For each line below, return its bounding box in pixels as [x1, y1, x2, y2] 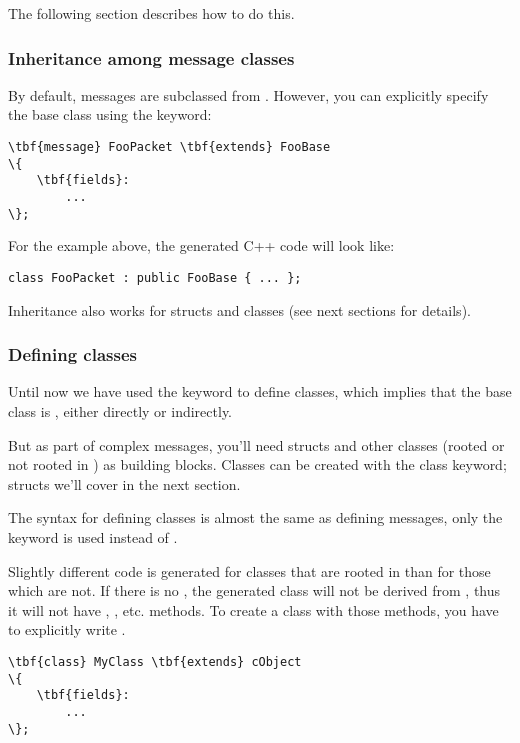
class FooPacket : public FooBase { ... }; [8, 270, 302, 285]
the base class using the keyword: [8, 104, 212, 125]
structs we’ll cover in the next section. [8, 473, 241, 494]
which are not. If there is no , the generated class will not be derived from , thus [8, 580, 501, 601]
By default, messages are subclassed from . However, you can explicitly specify [8, 84, 489, 105]
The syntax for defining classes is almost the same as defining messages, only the [8, 507, 503, 528]
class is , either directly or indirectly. [8, 400, 232, 421]
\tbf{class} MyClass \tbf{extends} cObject [8, 654, 302, 669]
